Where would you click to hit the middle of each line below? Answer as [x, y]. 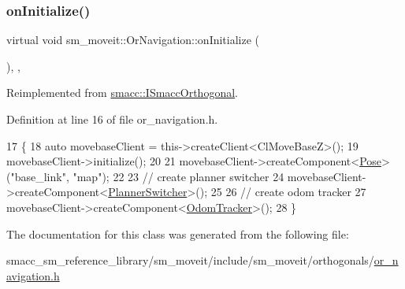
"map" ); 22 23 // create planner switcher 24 [178, 176]
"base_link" [38, 176]
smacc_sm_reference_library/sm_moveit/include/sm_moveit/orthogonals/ [190, 260]
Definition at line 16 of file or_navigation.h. [112, 119]
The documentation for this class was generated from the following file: [178, 233]
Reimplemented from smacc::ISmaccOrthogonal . [122, 93]
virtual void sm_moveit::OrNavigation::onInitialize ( [133, 40]
